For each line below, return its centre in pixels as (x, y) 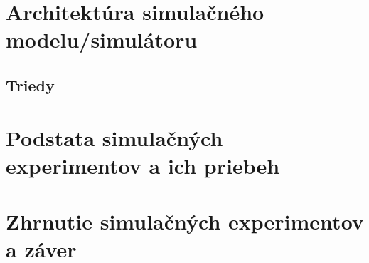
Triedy (30, 84)
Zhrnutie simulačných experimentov (185, 221)
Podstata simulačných (114, 137)
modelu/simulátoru (102, 40)
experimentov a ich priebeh (143, 165)
